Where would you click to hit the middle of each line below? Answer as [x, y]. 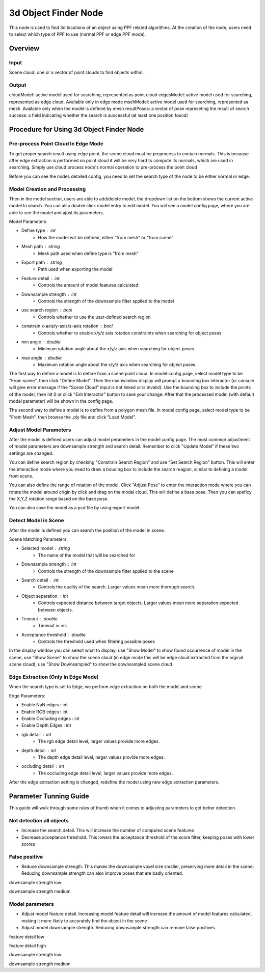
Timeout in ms [53, 626]
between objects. [55, 610]
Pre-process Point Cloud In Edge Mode [56, 144]
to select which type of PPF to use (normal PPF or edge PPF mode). [78, 34]
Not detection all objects [39, 820]
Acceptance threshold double [53, 635]
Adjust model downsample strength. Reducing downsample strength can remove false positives [118, 928]
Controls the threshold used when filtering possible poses [96, 641]
